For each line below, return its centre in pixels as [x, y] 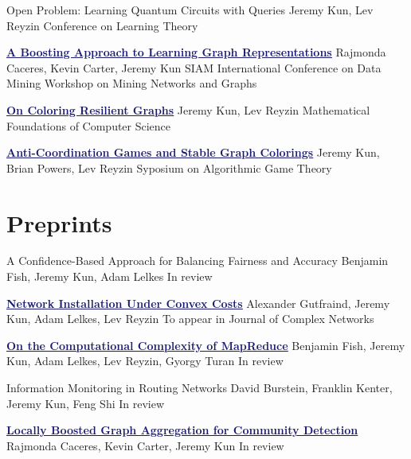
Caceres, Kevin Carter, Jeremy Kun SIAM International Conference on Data [194, 67]
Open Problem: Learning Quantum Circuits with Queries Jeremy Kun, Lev [190, 10]
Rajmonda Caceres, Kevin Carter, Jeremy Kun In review [145, 445]
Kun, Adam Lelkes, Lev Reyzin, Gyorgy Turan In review [145, 361]
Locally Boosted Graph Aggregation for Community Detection [182, 430]
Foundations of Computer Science [89, 125]
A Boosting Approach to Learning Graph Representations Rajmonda [196, 52]
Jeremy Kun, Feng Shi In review [86, 403]
